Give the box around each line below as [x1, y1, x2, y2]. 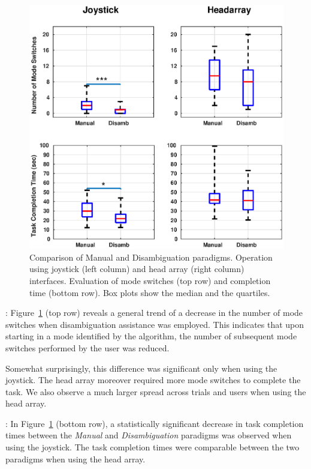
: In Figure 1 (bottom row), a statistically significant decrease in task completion [5, 417, 304, 429]
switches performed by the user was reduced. [5, 341, 170, 354]
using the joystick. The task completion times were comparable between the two [5, 441, 300, 453]
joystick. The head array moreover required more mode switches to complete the [5, 374, 301, 386]
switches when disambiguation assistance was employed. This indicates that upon [5, 318, 304, 330]
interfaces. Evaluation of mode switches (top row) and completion [29, 274, 271, 286]
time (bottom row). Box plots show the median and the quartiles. [29, 286, 270, 298]
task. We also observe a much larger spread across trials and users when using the [5, 385, 306, 398]
